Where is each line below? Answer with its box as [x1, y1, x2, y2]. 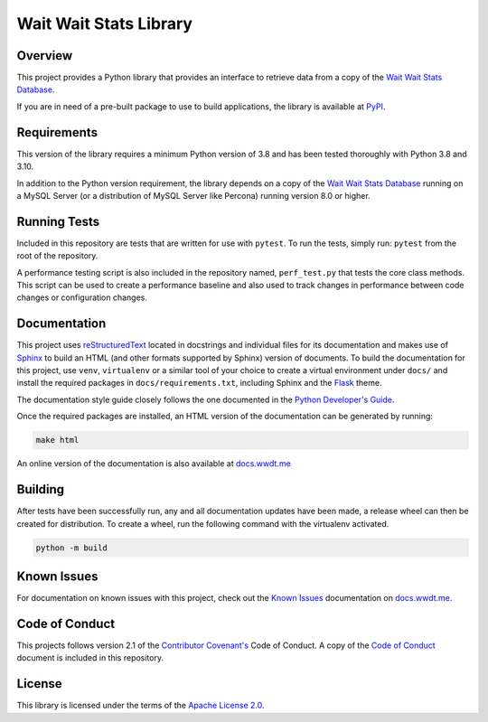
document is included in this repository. [16, 652, 164, 663]
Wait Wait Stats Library [16, 14, 193, 33]
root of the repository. [16, 250, 99, 261]
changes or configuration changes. [16, 292, 148, 303]
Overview [16, 48, 73, 63]
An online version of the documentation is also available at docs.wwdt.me [16, 458, 291, 469]
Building [16, 482, 65, 497]
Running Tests [16, 213, 99, 230]
